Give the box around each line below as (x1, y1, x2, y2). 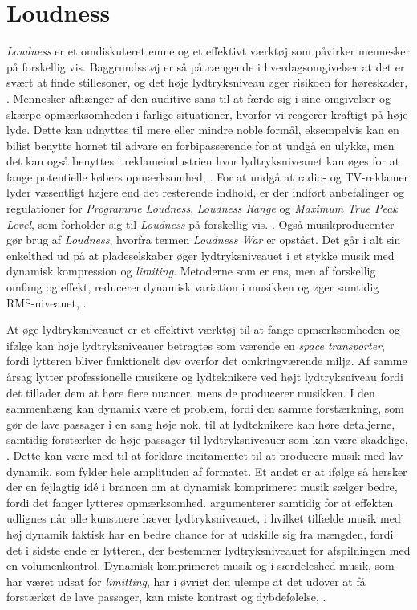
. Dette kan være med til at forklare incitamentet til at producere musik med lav (6, 446, 403, 463)
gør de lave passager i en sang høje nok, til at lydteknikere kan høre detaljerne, (6, 415, 395, 432)
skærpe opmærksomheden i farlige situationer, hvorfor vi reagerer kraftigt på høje (6, 105, 408, 122)
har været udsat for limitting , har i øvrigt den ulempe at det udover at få (6, 572, 366, 589)
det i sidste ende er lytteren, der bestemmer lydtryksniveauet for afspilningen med (6, 541, 411, 558)
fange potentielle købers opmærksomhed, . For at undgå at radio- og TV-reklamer (6, 168, 409, 185)
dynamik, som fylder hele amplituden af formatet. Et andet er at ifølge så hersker (6, 462, 407, 479)
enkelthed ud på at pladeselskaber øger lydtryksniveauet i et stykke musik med (6, 246, 395, 263)
